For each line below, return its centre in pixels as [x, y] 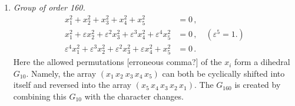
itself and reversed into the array [72, 85]
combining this [40, 96]
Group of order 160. [49, 7]
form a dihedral [262, 62]
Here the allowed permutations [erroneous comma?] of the [117, 62]
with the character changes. [134, 96]
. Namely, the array [61, 73]
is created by [258, 85]
